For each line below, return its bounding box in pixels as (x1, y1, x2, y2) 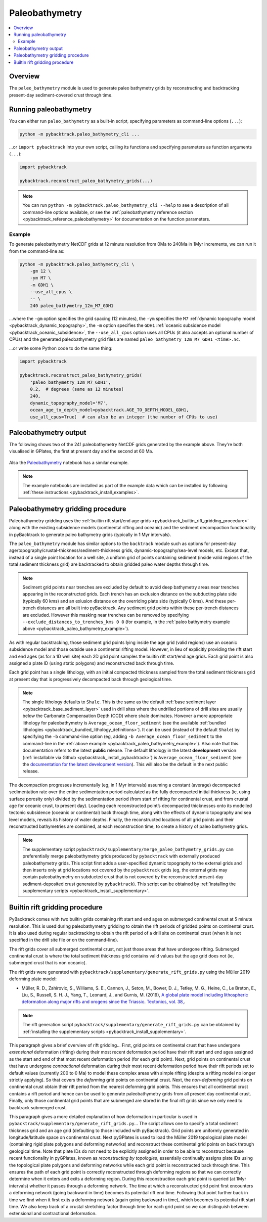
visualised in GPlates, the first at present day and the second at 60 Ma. (9, 448, 153, 454)
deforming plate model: (9, 976, 57, 982)
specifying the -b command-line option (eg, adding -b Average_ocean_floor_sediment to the (22, 733, 222, 739)
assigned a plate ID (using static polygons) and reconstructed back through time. (9, 660, 175, 666)
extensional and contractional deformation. (9, 1211, 97, 1217)
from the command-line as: (9, 248, 65, 254)
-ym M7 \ (30, 275, 51, 281)
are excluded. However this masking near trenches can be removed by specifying (22, 612, 189, 618)
